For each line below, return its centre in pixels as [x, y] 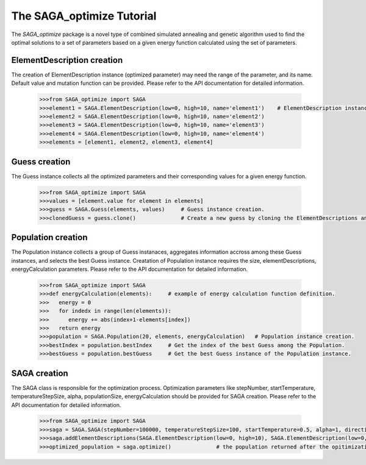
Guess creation [41, 162]
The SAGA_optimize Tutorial [84, 16]
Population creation [49, 237]
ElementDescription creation [67, 60]
